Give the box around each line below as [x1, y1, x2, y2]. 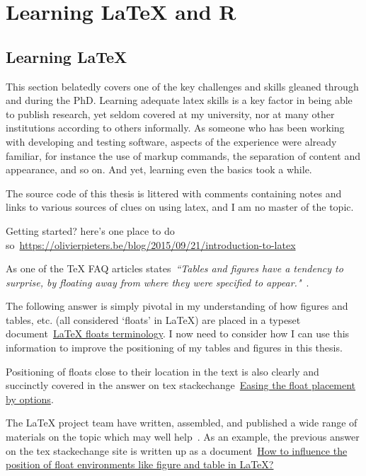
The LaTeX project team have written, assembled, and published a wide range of [6, 415, 358, 430]
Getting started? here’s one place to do [6, 223, 175, 238]
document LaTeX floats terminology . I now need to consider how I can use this [6, 326, 350, 341]
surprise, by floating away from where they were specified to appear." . [6, 274, 309, 289]
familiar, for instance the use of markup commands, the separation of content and [6, 148, 360, 163]
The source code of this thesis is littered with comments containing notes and [6, 185, 342, 200]
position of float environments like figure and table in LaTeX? [6, 457, 274, 472]
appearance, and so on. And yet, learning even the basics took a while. [6, 162, 312, 177]
